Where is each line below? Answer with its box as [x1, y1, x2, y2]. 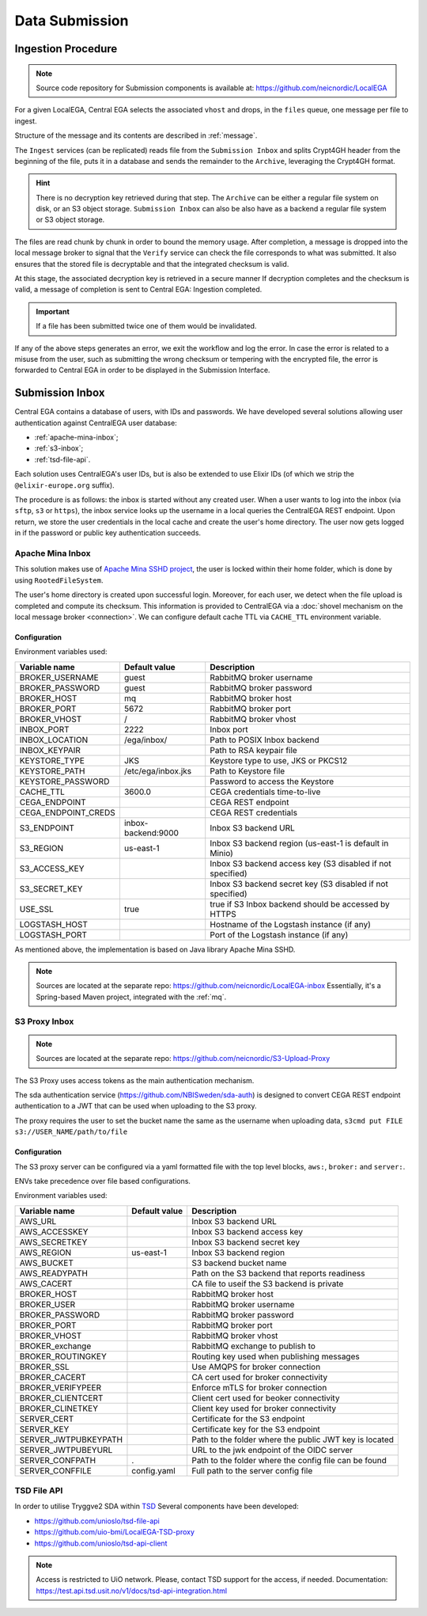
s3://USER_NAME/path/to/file [14, 1127, 128, 1136]
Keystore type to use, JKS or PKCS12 [210, 755, 348, 766]
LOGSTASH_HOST [19, 918, 89, 930]
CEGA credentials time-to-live [210, 786, 321, 797]
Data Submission [14, 12, 129, 29]
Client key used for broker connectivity [191, 1402, 337, 1413]
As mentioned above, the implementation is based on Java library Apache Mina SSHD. [14, 945, 296, 954]
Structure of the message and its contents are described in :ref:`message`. [14, 131, 258, 140]
